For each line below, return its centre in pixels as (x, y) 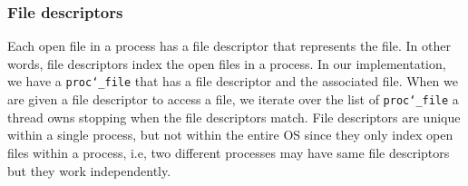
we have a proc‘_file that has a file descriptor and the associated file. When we (233, 81)
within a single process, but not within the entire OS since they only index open (230, 135)
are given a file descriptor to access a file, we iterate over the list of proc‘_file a (233, 99)
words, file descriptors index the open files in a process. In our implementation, (227, 63)
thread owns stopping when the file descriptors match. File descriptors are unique (234, 117)
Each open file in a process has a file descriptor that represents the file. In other (229, 46)
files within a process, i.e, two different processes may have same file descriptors (229, 152)
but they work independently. (89, 170)
